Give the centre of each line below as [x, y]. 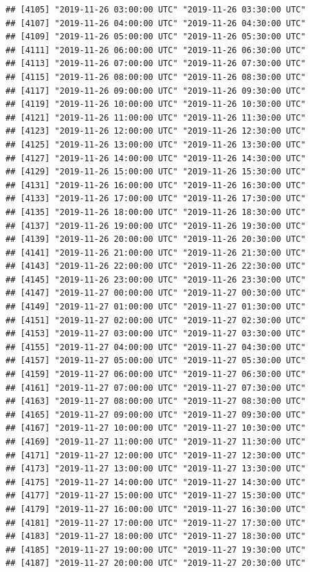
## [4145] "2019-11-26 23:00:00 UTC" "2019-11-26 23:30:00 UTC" [156, 279]
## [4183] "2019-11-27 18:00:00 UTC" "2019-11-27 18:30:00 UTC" [156, 537]
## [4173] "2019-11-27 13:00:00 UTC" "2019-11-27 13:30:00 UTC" [156, 469]
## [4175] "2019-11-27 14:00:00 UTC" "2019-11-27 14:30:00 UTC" [156, 482]
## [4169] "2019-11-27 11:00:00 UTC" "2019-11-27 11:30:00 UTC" [156, 442]
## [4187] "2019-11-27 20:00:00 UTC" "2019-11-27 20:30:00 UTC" [156, 563]
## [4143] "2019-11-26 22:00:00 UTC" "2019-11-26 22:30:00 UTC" [156, 266]
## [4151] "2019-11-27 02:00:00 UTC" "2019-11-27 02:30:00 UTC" [156, 320]
